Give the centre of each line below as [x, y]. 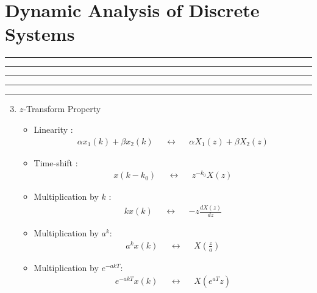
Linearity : [53, 129]
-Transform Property [62, 109]
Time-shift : [56, 162]
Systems [40, 34]
